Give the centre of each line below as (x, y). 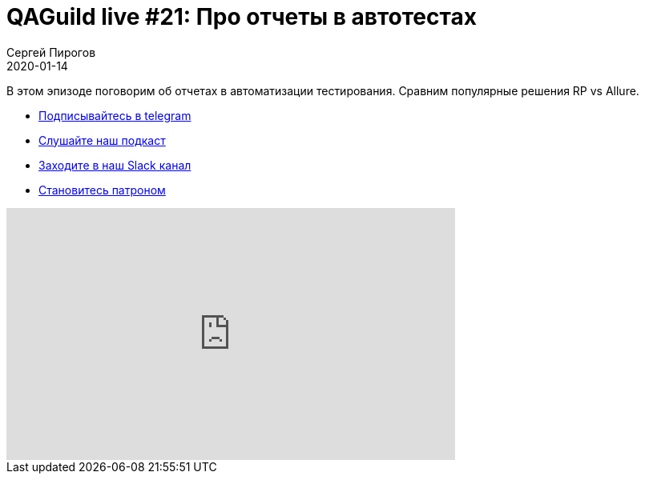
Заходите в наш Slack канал (115, 165)
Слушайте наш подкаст (102, 140)
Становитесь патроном (102, 190)
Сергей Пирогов (51, 52)
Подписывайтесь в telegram (115, 115)
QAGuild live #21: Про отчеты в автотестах (242, 17)
